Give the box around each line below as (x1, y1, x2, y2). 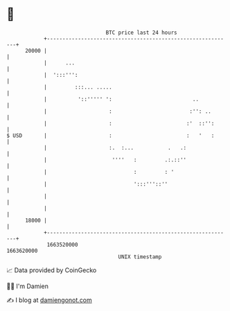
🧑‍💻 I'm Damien (6, 282, 49, 290)
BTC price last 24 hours (105, 29, 177, 36)
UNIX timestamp (118, 253, 162, 260)
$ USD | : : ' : (6, 132, 215, 139)
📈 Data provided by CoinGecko (6, 266, 97, 274)
